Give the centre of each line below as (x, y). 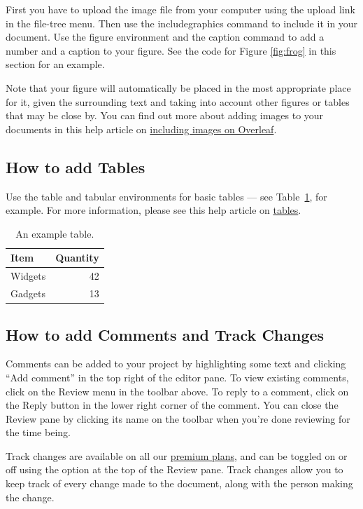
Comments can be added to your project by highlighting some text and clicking (176, 364)
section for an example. (55, 64)
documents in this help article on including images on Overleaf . (141, 129)
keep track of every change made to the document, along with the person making (179, 483)
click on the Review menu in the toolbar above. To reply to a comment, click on (177, 391)
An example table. (55, 233)
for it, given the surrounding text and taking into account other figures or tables (178, 101)
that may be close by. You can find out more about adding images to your (165, 115)
